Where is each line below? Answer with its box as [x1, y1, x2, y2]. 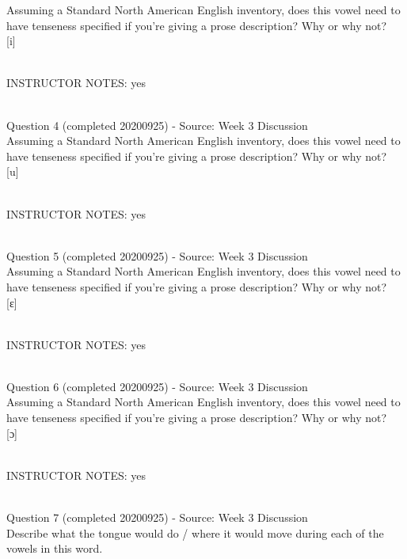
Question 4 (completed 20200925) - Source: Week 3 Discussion [6, 116, 308, 133]
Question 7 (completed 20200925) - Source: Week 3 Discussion [6, 509, 308, 526]
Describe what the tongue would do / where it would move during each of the [6, 524, 384, 541]
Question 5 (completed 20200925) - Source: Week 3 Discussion [6, 247, 308, 264]
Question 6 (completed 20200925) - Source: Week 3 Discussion [6, 378, 308, 394]
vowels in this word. [6, 540, 103, 557]
